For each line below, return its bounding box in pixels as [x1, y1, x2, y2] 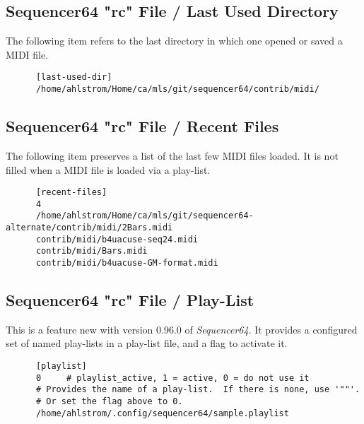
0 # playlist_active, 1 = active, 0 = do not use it [35, 372, 310, 383]
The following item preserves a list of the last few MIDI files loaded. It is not [6, 148, 339, 163]
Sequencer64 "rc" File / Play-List [6, 289, 254, 311]
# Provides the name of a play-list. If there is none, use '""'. [35, 384, 360, 395]
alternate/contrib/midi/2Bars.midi [6, 223, 173, 233]
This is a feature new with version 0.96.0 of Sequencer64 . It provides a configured [6, 322, 358, 336]
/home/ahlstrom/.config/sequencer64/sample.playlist [35, 408, 289, 418]
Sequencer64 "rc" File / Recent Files [6, 115, 279, 137]
